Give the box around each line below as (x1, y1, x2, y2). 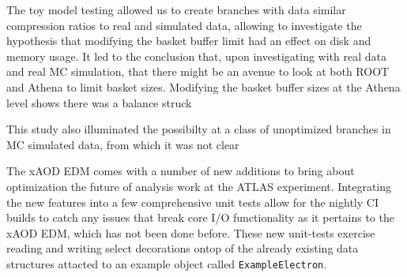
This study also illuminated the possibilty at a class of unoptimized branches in (6, 121, 391, 137)
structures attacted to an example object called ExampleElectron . (6, 255, 327, 271)
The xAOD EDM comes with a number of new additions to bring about (6, 163, 355, 179)
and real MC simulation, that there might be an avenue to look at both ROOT (6, 63, 390, 80)
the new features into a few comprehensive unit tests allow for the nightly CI (6, 193, 379, 210)
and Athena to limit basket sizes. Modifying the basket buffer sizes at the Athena (6, 78, 401, 95)
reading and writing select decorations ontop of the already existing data (6, 240, 359, 256)
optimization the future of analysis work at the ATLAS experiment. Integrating (6, 178, 392, 194)
